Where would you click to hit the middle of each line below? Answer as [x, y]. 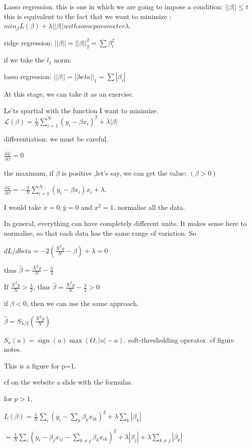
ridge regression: [28, 42]
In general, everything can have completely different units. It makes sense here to [126, 223]
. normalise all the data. [149, 207]
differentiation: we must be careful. [56, 138]
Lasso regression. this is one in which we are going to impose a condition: [114, 6]
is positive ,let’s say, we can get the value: [124, 173]
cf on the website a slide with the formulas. [68, 382]
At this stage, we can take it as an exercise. [69, 94]
